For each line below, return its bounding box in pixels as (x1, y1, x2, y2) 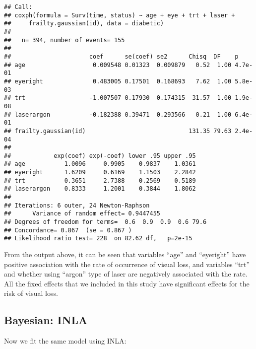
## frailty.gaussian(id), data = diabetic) (4, 20, 164, 27)
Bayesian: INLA (4, 312, 88, 328)
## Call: (4, 3, 33, 10)
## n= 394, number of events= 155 (4, 36, 125, 44)
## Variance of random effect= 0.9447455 (4, 210, 160, 217)
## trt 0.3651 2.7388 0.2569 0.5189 (4, 177, 196, 184)
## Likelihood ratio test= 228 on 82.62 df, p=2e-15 (4, 235, 192, 242)
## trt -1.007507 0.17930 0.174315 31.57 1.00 (4, 94, 232, 102)
